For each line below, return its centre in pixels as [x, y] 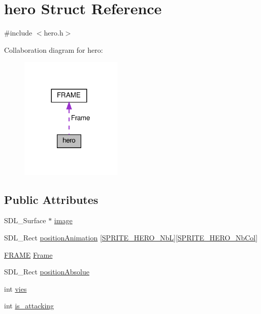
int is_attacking [29, 306]
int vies [15, 288]
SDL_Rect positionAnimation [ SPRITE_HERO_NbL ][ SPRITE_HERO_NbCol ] [131, 237]
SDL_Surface [25, 220]
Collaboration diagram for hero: [54, 49]
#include [18, 33]
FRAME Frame [28, 254]
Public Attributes [51, 199]
